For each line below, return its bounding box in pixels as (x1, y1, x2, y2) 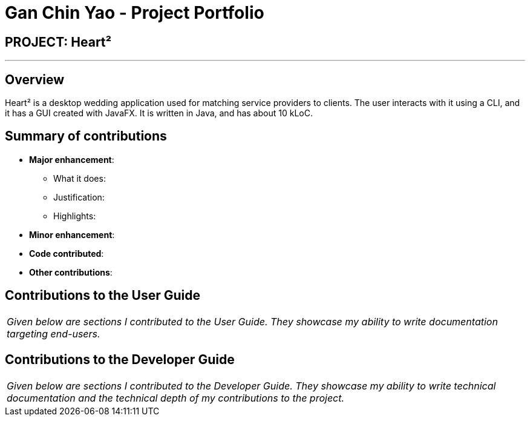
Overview (5, 71, 65, 87)
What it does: (53, 173, 106, 184)
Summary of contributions (5, 128, 167, 144)
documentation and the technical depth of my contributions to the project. (7, 391, 345, 404)
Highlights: (53, 210, 96, 221)
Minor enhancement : (29, 229, 115, 240)
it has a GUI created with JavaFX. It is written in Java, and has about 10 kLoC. (5, 108, 313, 119)
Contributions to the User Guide (5, 288, 200, 303)
